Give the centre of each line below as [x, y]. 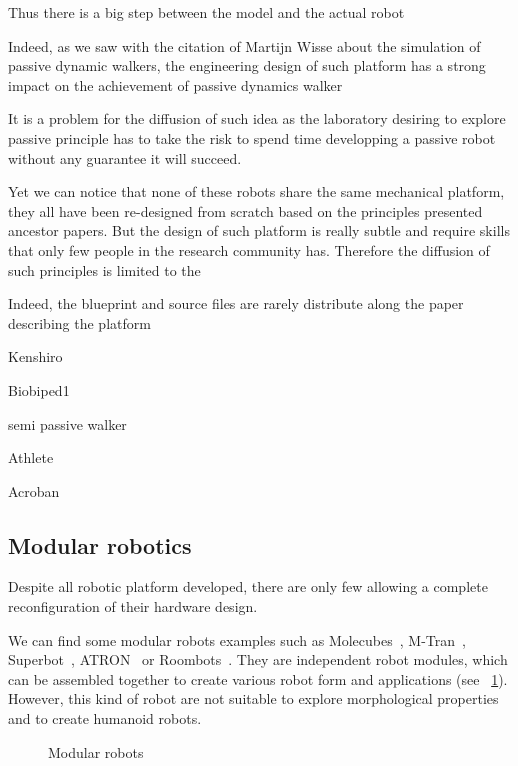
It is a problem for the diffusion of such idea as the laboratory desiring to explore [257, 118]
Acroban [34, 490]
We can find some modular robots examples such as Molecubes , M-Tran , [237, 639]
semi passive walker [67, 423]
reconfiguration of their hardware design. [133, 606]
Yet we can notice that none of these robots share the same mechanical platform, [256, 191]
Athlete [31, 457]
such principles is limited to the [104, 269]
